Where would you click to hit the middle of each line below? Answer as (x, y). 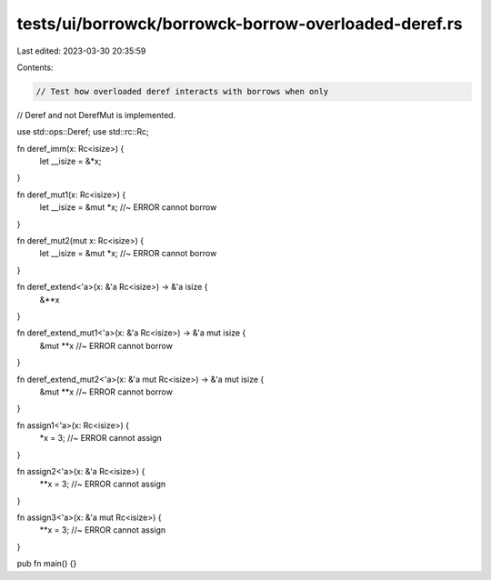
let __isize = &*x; (70, 161)
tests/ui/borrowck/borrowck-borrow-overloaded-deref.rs (240, 24)
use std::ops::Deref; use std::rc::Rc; (83, 132)
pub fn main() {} (47, 564)
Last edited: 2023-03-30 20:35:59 (81, 51)
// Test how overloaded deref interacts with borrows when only (182, 91)
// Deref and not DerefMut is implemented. (96, 115)
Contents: (35, 67)
